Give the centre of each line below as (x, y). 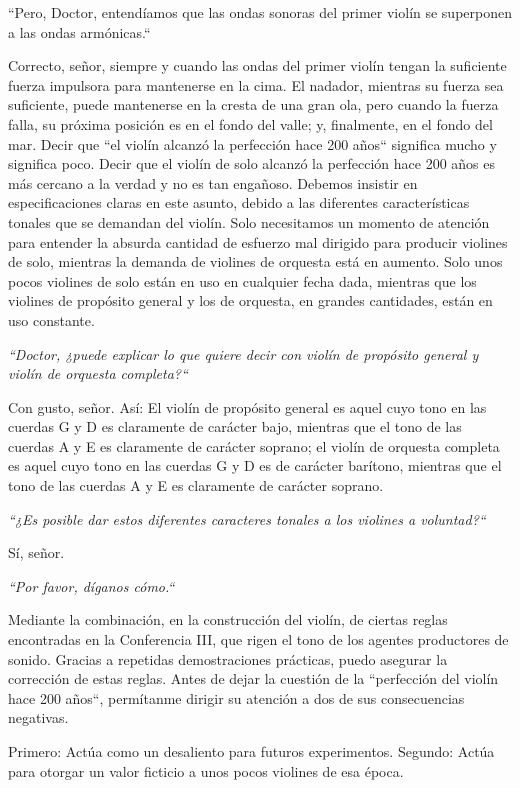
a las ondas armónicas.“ (79, 31)
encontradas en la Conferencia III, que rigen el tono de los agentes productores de (258, 639)
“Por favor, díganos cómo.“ (91, 585)
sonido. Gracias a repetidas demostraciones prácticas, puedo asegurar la (228, 658)
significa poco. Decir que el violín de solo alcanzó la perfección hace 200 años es (252, 163)
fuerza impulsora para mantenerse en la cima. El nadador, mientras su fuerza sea (256, 84)
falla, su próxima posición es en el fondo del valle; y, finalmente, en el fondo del (250, 123)
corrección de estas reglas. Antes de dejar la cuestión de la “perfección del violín (253, 678)
